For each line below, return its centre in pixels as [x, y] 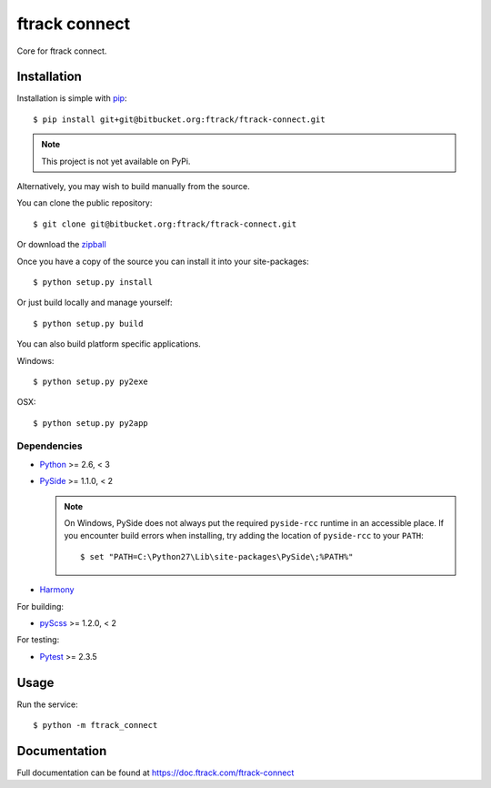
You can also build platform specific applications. [109, 344]
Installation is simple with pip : [72, 98]
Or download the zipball [61, 245]
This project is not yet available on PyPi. [116, 161]
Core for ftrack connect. [62, 51]
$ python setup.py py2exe [91, 381]
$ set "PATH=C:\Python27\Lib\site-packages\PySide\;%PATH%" [217, 556]
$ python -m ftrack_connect [95, 725]
